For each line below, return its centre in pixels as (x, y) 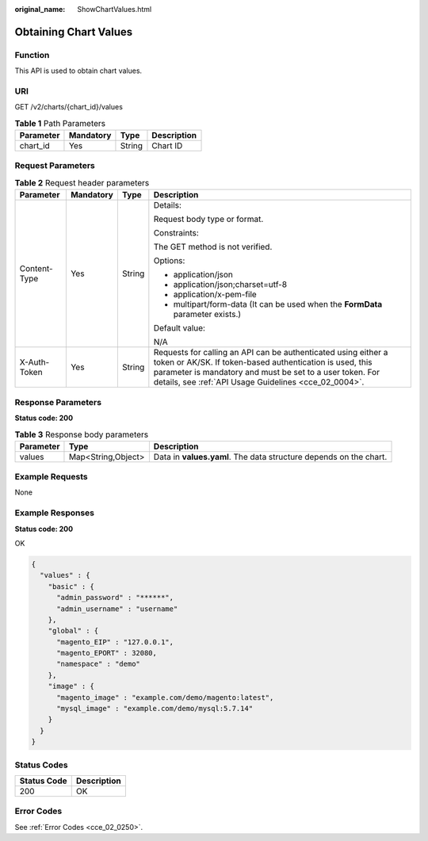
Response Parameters (58, 402)
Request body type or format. (208, 220)
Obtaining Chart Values (74, 32)
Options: (169, 261)
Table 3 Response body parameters (82, 434)
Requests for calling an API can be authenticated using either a (271, 353)
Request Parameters (55, 166)
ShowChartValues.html (115, 9)
